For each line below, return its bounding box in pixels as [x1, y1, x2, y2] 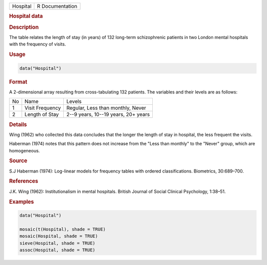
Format [9, 78, 27, 85]
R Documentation [37, 3, 78, 9]
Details [9, 121, 27, 128]
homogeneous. [9, 147, 40, 153]
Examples [9, 198, 34, 205]
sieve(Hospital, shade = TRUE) [19, 240, 96, 246]
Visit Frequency [24, 104, 61, 111]
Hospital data [9, 13, 43, 20]
